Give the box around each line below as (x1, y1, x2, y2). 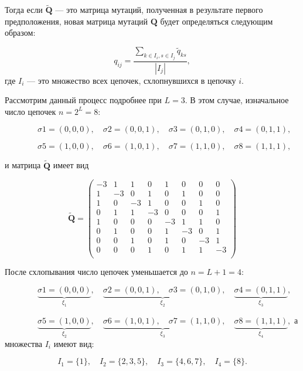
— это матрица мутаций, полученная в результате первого (55, 4, 263, 16)
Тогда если (5, 4, 43, 16)
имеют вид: (53, 337, 94, 349)
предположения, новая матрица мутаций (5, 15, 148, 27)
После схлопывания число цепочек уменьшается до (5, 266, 188, 278)
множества (5, 337, 43, 349)
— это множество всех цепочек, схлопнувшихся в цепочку (27, 74, 236, 86)
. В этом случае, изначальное (185, 94, 289, 106)
